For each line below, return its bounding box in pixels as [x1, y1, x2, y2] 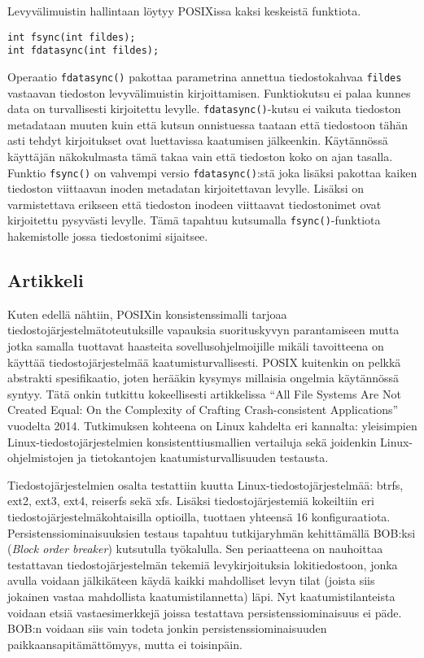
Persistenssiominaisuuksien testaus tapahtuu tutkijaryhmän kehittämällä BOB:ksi [7, 524, 416, 541]
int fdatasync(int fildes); [7, 45, 160, 57]
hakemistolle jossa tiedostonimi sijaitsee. [7, 228, 208, 245]
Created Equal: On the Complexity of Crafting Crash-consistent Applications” [7, 401, 399, 418]
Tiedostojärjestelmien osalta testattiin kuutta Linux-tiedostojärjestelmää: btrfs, [7, 476, 404, 493]
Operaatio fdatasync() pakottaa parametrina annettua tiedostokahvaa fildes [7, 68, 402, 85]
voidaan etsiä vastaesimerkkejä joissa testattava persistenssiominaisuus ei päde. [7, 604, 402, 621]
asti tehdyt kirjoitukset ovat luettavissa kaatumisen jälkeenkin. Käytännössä [7, 132, 388, 149]
